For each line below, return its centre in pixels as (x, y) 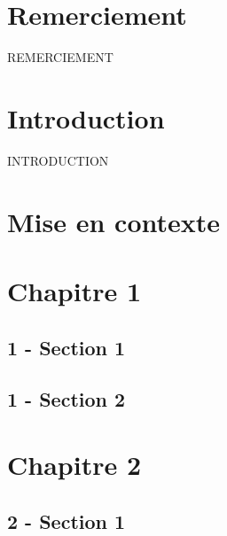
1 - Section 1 (67, 347)
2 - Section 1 (67, 520)
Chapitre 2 (74, 464)
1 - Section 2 (67, 399)
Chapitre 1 (74, 291)
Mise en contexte (114, 221)
